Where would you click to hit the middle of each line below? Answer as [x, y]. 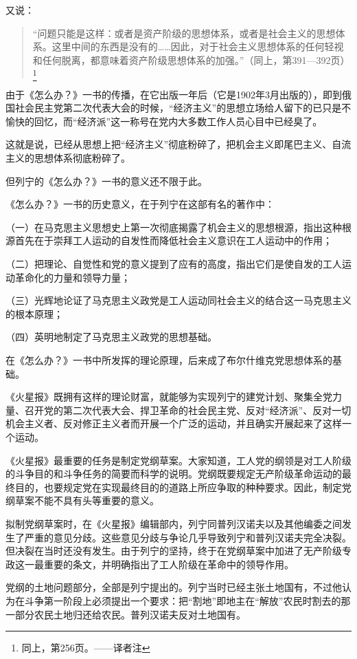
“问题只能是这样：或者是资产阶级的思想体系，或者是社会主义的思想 [184, 33]
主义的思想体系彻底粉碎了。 [68, 158]
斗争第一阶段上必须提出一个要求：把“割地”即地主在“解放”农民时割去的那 [187, 600]
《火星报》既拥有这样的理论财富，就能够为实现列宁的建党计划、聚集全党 [169, 397]
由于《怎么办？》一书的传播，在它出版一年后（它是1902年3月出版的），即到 [174, 94]
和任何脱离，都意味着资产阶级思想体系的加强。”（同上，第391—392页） [191, 60]
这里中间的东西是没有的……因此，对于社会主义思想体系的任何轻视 [198, 46]
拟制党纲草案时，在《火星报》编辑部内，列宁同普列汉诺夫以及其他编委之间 [174, 523]
